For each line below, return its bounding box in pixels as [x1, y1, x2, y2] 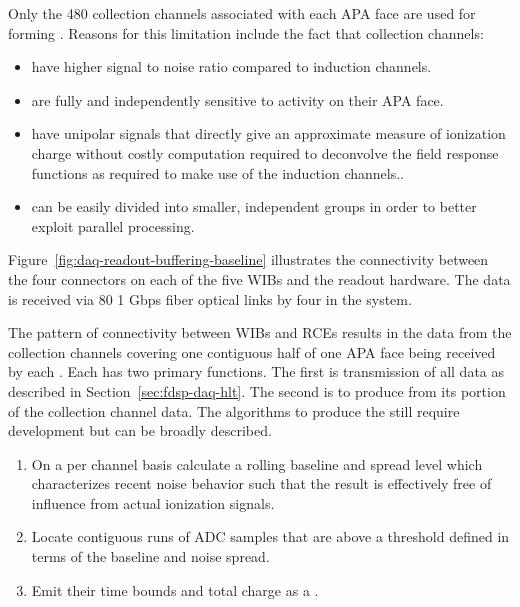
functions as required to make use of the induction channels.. [31, 162, 404, 183]
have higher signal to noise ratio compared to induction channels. [31, 56, 432, 77]
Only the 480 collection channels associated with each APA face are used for [8, 3, 476, 23]
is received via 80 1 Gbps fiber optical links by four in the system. [8, 288, 412, 309]
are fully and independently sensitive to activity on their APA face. [31, 89, 444, 110]
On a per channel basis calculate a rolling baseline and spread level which [31, 453, 483, 474]
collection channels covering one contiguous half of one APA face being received [8, 341, 496, 362]
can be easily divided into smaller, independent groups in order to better [31, 196, 477, 217]
